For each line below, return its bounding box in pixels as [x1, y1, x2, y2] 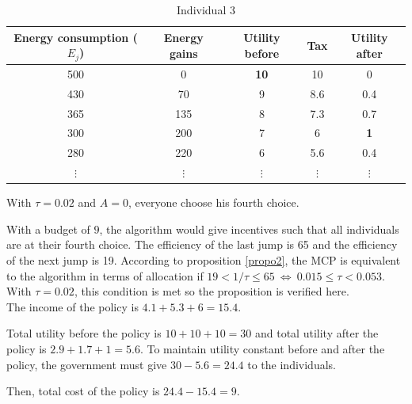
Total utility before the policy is [6, 325, 162, 341]
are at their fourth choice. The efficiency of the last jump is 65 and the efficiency [6, 236, 398, 253]
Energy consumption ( [13, 29, 138, 45]
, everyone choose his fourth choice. [128, 194, 299, 211]
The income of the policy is [6, 298, 139, 314]
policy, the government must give [6, 356, 167, 372]
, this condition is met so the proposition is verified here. [74, 283, 349, 299]
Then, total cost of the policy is [6, 383, 160, 399]
